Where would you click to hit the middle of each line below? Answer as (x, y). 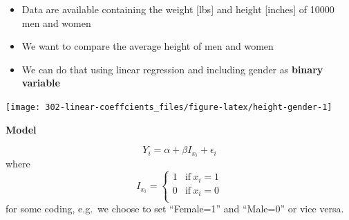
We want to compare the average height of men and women (148, 46)
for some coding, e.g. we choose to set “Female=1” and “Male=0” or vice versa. (175, 209)
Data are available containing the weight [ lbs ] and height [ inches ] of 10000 (178, 9)
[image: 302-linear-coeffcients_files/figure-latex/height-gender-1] (169, 107)
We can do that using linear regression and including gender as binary (172, 69)
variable (41, 83)
